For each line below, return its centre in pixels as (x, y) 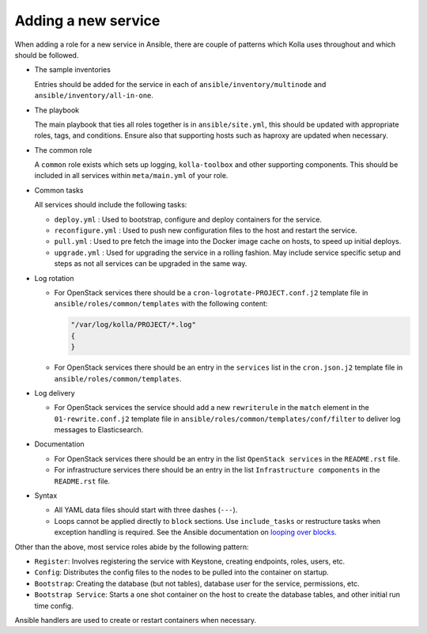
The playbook (57, 110)
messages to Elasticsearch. (99, 430)
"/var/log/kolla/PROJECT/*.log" (134, 325)
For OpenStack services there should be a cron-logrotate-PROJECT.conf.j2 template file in (211, 292)
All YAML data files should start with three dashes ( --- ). (146, 510)
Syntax (46, 495)
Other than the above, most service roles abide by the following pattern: (132, 547)
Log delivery (55, 393)
